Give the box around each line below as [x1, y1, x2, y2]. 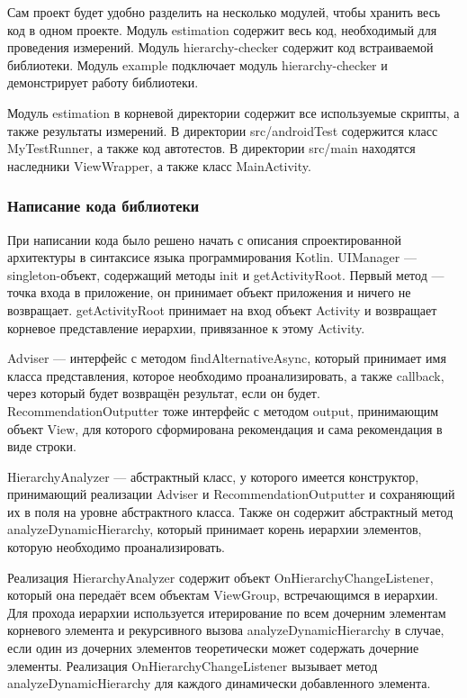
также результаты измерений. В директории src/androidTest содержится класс [7, 121, 438, 140]
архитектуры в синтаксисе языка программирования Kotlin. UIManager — [7, 248, 417, 267]
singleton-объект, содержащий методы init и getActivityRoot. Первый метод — [7, 265, 445, 284]
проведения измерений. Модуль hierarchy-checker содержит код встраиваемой [7, 38, 434, 57]
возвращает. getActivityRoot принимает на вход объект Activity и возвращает [7, 300, 437, 319]
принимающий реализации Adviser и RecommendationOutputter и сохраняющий [7, 485, 455, 503]
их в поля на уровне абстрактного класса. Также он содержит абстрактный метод [7, 502, 454, 521]
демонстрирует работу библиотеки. [7, 73, 199, 92]
